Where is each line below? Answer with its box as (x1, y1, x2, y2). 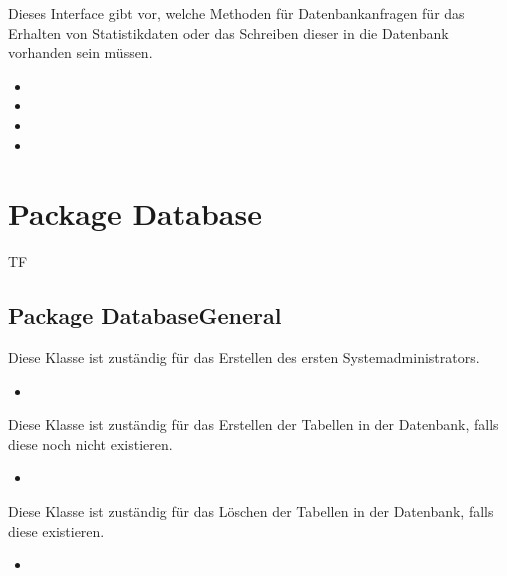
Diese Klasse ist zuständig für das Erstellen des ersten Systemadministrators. (8, 347, 480, 368)
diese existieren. (8, 520, 105, 541)
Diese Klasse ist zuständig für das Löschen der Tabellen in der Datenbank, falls (8, 501, 494, 522)
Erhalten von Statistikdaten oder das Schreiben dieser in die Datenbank (8, 22, 449, 43)
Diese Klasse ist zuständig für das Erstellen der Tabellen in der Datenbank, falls (8, 414, 499, 435)
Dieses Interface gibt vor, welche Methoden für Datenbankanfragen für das (8, 3, 465, 23)
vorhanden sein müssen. (8, 42, 153, 63)
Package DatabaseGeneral (8, 300, 282, 331)
